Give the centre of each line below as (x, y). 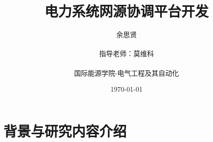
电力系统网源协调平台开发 (126, 11)
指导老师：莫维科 (127, 53)
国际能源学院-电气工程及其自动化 (127, 72)
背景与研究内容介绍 (65, 131)
